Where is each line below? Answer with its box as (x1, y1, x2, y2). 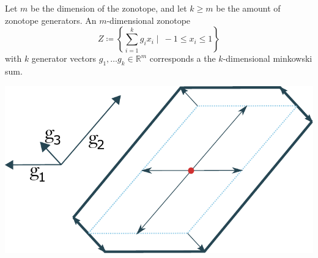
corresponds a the (149, 52, 216, 65)
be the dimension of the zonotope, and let (31, 2, 187, 14)
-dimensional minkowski (223, 52, 312, 65)
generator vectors (31, 52, 97, 65)
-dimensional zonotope (106, 13, 191, 26)
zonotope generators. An (5, 13, 97, 26)
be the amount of (216, 2, 281, 14)
